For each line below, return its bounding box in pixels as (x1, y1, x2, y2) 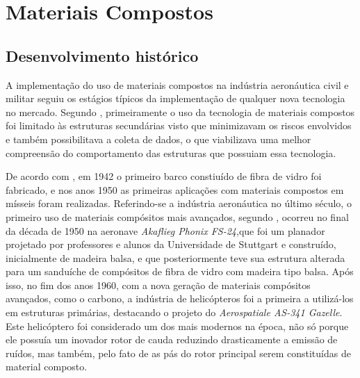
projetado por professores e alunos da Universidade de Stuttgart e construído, (6, 237, 336, 252)
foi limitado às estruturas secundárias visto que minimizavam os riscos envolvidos (6, 118, 352, 133)
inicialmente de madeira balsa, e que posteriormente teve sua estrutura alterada (6, 250, 345, 265)
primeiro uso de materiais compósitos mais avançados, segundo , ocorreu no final (6, 209, 349, 224)
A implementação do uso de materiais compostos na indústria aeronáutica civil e (6, 77, 349, 92)
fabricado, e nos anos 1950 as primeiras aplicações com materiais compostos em (6, 182, 344, 197)
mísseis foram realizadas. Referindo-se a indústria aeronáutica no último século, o (6, 196, 352, 211)
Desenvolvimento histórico (6, 44, 199, 66)
